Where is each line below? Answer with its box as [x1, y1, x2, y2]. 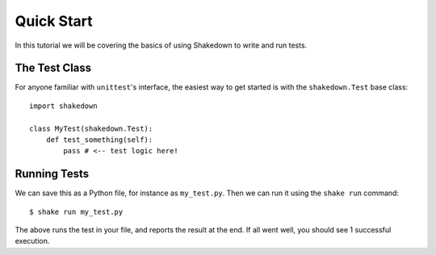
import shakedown [29, 101, 98, 111]
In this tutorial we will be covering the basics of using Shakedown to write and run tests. [15, 40, 308, 50]
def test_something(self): [45, 136, 153, 144]
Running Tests [15, 167, 89, 181]
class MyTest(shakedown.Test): [29, 123, 153, 133]
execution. [15, 236, 50, 246]
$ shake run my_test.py [29, 207, 124, 216]
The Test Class [15, 61, 92, 75]
